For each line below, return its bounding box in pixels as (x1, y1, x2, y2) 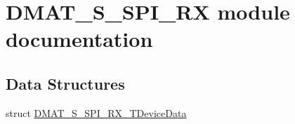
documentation (6, 25, 153, 53)
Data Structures (6, 72, 125, 94)
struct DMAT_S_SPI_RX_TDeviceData (6, 105, 187, 120)
